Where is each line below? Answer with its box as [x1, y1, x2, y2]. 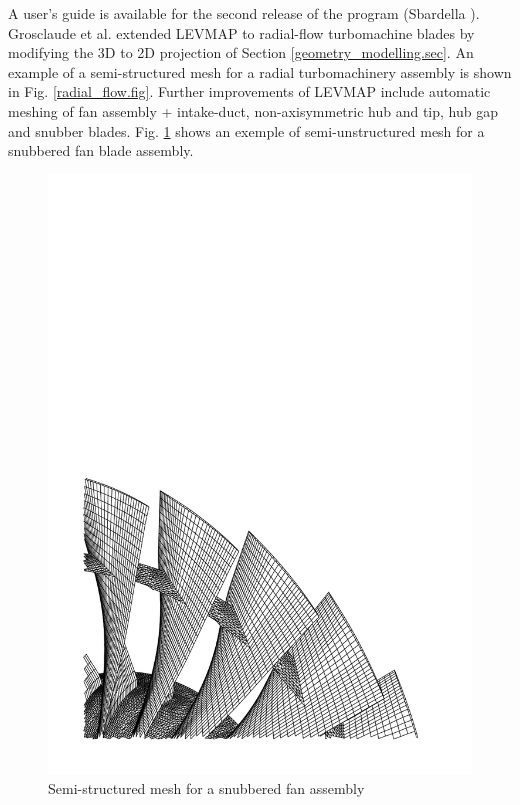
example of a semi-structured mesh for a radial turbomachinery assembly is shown [8, 61, 512, 82]
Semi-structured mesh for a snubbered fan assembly [48, 778, 365, 799]
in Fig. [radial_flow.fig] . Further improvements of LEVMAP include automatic [8, 81, 491, 102]
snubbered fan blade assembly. [8, 140, 194, 161]
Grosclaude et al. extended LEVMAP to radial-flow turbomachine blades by [8, 22, 475, 43]
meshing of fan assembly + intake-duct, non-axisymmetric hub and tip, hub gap [8, 100, 498, 121]
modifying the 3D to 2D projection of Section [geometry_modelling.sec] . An [8, 42, 474, 63]
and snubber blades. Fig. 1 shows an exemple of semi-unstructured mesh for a [8, 120, 485, 141]
